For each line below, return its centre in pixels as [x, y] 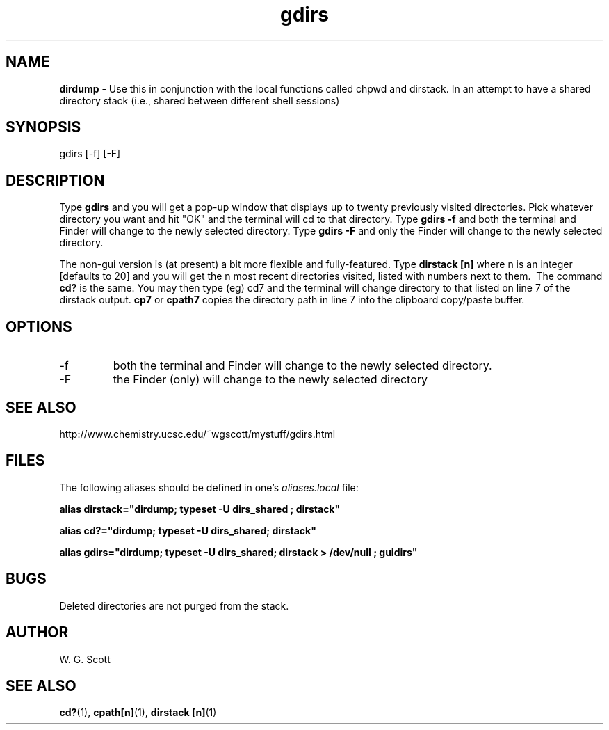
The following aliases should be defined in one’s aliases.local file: [209, 487]
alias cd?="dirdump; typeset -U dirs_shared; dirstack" [188, 530]
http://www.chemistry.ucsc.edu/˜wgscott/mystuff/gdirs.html [197, 434]
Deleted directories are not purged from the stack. [174, 605]
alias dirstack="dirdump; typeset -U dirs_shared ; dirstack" [200, 509]
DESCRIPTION [55, 180]
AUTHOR [37, 633]
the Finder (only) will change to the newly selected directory [270, 380]
